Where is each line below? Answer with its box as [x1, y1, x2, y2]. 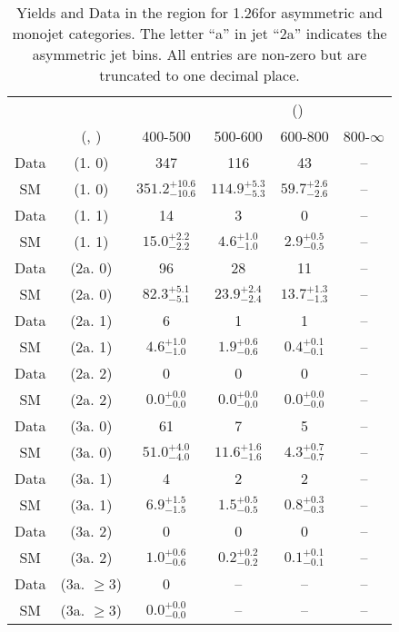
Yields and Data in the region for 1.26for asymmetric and [16, 2, 383, 23]
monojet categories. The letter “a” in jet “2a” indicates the [12, 23, 387, 44]
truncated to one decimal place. [99, 64, 300, 85]
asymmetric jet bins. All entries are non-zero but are [32, 44, 367, 64]
